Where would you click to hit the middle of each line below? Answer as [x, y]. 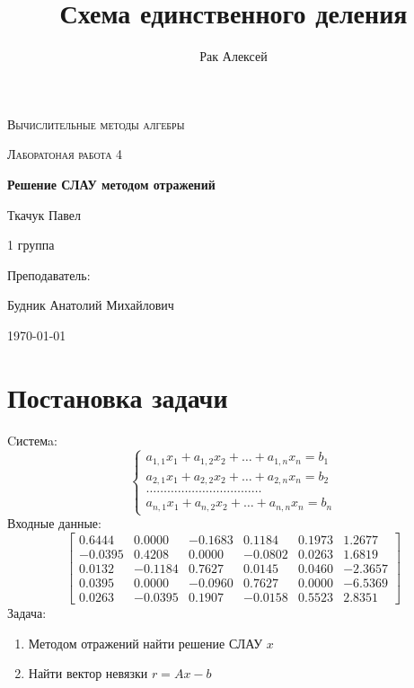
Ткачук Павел [44, 214]
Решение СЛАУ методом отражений [111, 184]
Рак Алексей [233, 56]
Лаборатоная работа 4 [65, 154]
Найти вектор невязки [88, 673]
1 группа [31, 245]
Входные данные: [54, 523]
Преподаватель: [49, 274]
